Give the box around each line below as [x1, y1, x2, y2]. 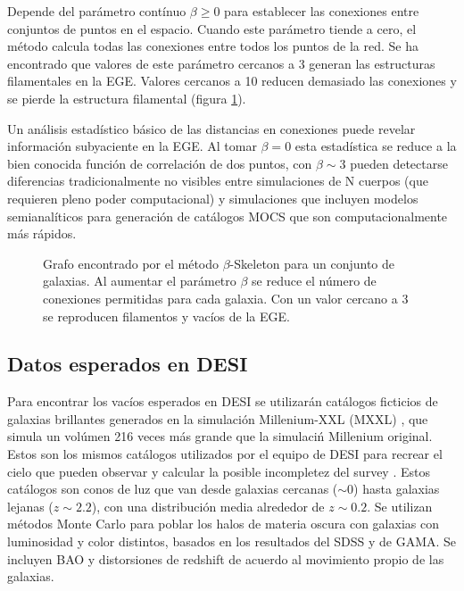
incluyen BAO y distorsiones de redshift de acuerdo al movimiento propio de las [7, 549, 444, 568]
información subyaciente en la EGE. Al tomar [7, 137, 257, 155]
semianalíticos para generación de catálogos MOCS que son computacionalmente [7, 206, 448, 225]
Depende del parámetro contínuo [7, 2, 186, 20]
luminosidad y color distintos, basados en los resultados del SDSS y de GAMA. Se [7, 532, 457, 551]
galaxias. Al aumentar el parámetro [43, 271, 236, 290]
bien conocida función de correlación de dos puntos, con [7, 154, 312, 172]
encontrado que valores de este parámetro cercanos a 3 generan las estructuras [7, 54, 435, 72]
